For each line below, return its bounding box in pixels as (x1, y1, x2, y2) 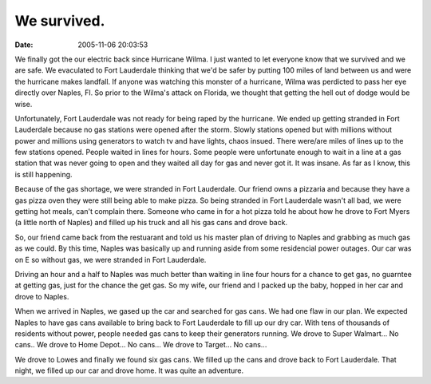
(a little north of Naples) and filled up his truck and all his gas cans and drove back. (14, 218, 287, 228)
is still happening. (14, 169, 73, 179)
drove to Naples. (14, 291, 69, 301)
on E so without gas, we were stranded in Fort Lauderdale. (14, 255, 207, 264)
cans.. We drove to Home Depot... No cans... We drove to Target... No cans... (14, 340, 267, 350)
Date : (14, 40, 34, 49)
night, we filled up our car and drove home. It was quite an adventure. (14, 366, 244, 375)
